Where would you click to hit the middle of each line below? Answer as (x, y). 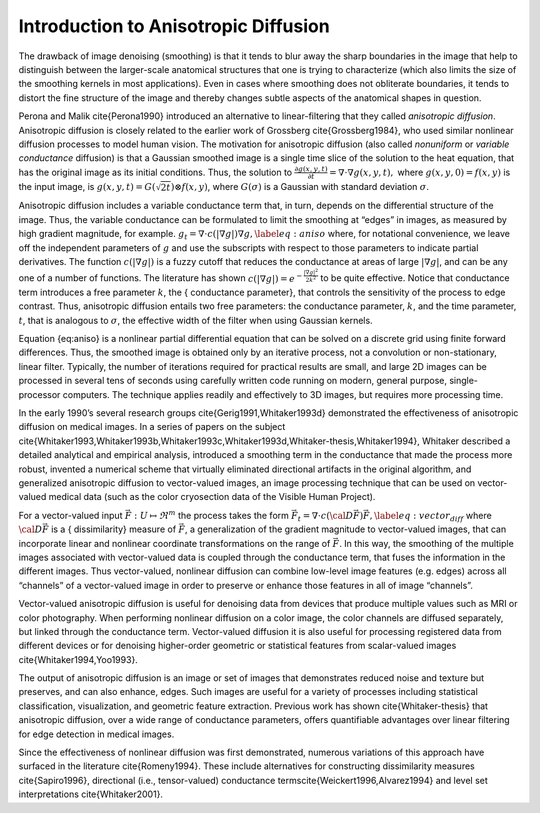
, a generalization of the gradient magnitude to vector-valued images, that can (346, 529)
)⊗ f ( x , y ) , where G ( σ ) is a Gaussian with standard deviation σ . (300, 187)
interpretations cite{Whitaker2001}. (91, 794)
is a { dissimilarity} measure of (113, 529)
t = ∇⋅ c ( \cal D (325, 517)
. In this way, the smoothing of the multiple (426, 543)
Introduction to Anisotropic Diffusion (174, 26)
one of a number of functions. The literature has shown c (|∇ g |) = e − (160, 277)
